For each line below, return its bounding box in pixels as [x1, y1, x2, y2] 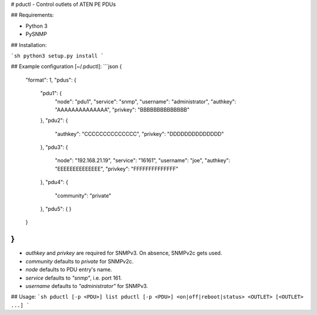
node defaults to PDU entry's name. [25, 266, 113, 273]
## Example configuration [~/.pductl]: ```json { [11, 63, 122, 70]
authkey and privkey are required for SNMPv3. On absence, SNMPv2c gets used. [25, 250, 222, 257]
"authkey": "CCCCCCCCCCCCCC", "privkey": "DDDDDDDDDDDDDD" [55, 130, 224, 138]
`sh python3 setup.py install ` [11, 52, 104, 59]
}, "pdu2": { [40, 117, 68, 124]
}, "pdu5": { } [40, 206, 72, 213]
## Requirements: [11, 12, 54, 19]
